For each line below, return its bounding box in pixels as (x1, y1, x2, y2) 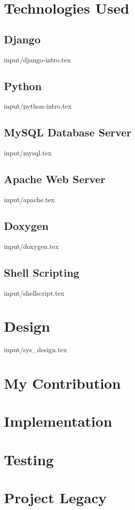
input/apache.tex (4, 194, 55, 204)
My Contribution (4, 373, 121, 393)
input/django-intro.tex (4, 54, 71, 64)
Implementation (4, 411, 112, 431)
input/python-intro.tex (4, 101, 72, 111)
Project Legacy (4, 488, 107, 508)
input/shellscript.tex (4, 287, 65, 298)
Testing (4, 449, 54, 469)
